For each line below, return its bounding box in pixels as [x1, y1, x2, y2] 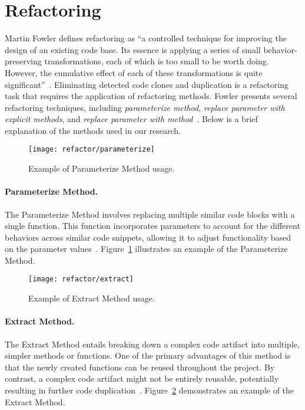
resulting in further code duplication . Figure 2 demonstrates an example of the [5, 383, 294, 396]
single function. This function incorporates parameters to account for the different [5, 219, 300, 232]
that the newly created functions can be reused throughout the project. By [5, 360, 275, 373]
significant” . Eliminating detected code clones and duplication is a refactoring [5, 78, 289, 90]
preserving [5, 55, 42, 67]
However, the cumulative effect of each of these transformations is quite [5, 66, 263, 78]
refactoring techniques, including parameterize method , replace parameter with [5, 101, 285, 113]
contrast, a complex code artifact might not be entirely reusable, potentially [5, 372, 279, 385]
